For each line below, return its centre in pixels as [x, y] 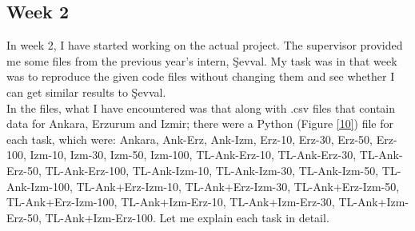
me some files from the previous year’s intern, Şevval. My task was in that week [202, 60]
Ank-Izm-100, [40, 186]
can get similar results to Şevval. [86, 92]
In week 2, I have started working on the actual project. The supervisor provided [205, 45]
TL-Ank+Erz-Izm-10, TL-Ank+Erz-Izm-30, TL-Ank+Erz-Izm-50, [238, 186]
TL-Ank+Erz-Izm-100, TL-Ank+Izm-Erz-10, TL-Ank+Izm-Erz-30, [171, 202]
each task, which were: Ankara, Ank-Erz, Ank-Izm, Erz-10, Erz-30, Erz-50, [190, 139]
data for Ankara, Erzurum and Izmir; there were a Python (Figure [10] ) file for [200, 123]
